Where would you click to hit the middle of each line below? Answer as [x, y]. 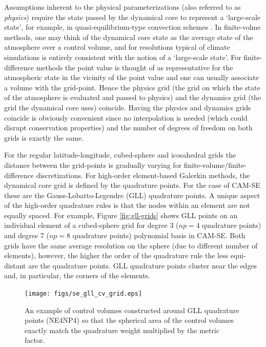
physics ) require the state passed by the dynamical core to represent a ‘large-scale [132, 17]
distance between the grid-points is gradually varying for [93, 165]
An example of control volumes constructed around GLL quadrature [132, 310]
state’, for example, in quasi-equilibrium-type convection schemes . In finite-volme [132, 27]
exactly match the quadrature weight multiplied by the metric [122, 330]
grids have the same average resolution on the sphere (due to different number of [131, 245]
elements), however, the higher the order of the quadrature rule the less [116, 255]
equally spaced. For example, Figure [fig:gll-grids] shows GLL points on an [121, 215]
